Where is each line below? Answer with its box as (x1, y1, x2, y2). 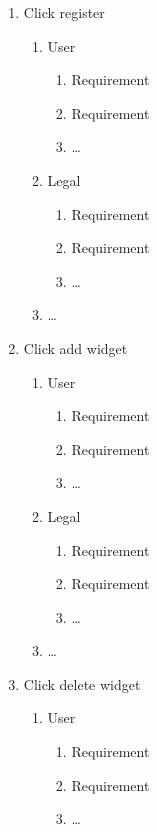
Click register (23, 2, 105, 22)
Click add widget (23, 337, 128, 358)
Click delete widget (23, 673, 141, 694)
